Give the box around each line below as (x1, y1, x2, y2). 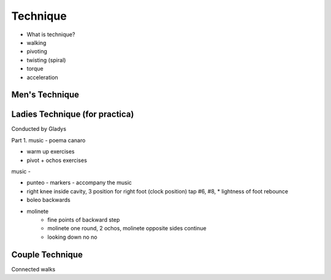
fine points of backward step (47, 216, 120, 224)
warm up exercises (26, 148, 75, 155)
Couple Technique (11, 249, 83, 260)
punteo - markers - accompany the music (26, 179, 132, 187)
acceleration (26, 74, 58, 81)
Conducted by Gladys (11, 125, 67, 133)
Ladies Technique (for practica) (11, 109, 134, 120)
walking (26, 39, 47, 46)
